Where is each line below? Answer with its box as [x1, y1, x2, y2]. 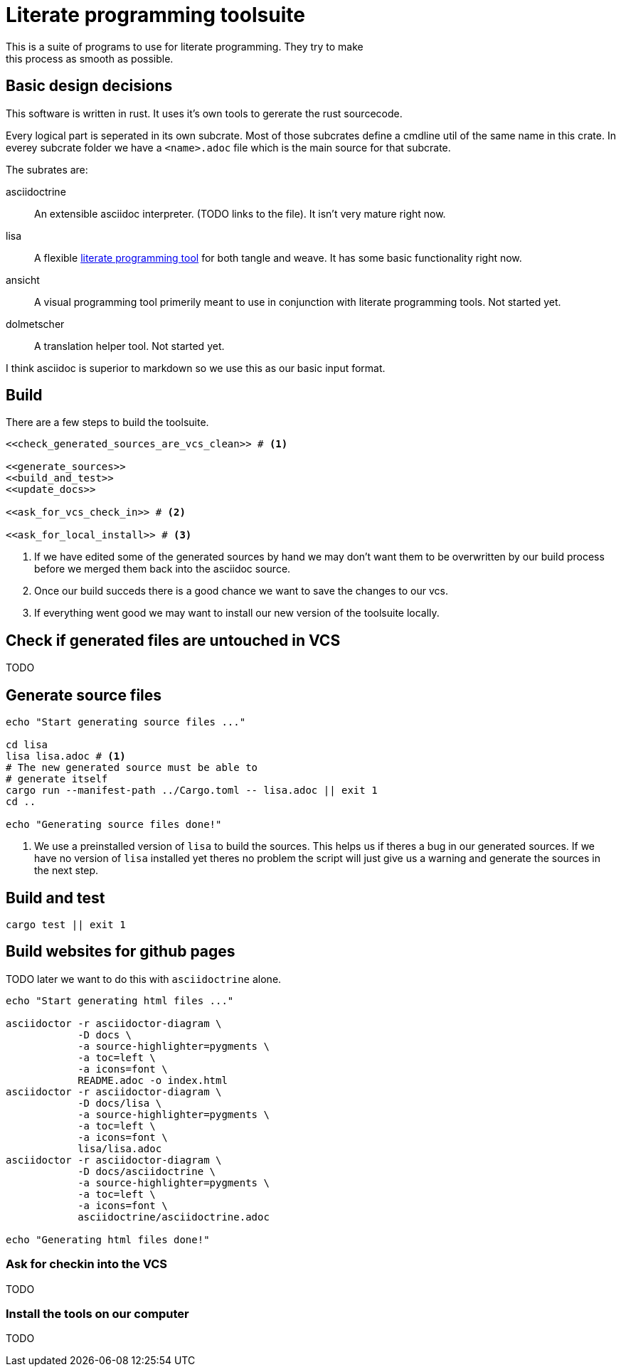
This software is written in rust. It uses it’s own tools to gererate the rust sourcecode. [6, 107, 403, 119]
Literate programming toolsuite [6, 3, 305, 27]
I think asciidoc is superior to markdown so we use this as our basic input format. [6, 361, 386, 374]
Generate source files [6, 686, 162, 704]
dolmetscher [6, 317, 65, 330]
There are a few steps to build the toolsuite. [6, 416, 209, 429]
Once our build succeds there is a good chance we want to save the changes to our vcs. [34, 585, 448, 597]
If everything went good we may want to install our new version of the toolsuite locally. [34, 607, 440, 619]
